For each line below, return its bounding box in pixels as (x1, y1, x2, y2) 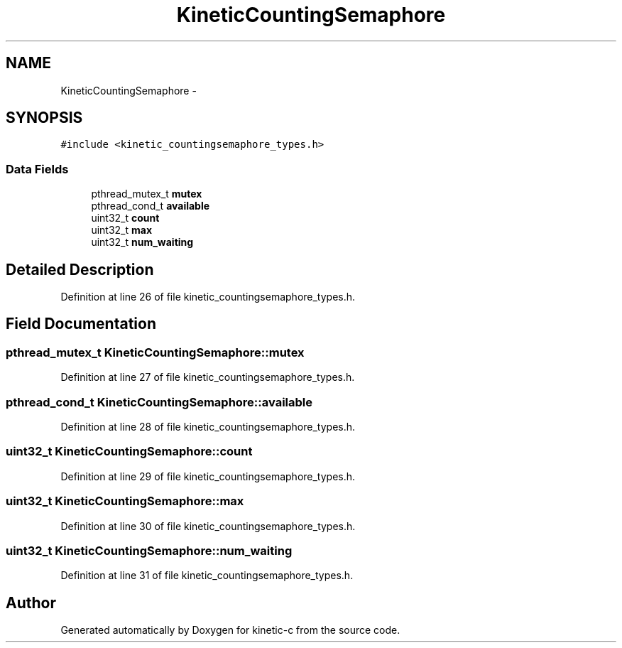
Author (6, 593, 56, 612)
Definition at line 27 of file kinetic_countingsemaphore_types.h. (60, 371, 355, 384)
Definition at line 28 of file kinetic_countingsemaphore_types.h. (60, 421, 356, 433)
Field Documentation (6, 315, 156, 333)
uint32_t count (91, 212, 160, 225)
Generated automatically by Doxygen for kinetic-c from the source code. (60, 624, 400, 637)
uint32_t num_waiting (91, 236, 194, 249)
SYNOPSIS (6, 109, 83, 127)
